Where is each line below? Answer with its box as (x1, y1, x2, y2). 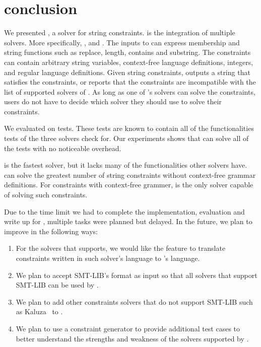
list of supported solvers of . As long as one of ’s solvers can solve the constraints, (4, 86, 255, 97)
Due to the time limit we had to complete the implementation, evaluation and (4, 206, 245, 217)
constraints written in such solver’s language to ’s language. (16, 253, 200, 263)
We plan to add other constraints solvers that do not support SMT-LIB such (16, 296, 253, 307)
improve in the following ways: (4, 226, 98, 236)
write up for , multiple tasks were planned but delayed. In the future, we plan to (4, 216, 252, 227)
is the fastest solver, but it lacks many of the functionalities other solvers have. (4, 160, 247, 170)
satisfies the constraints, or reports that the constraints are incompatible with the (4, 77, 256, 87)
